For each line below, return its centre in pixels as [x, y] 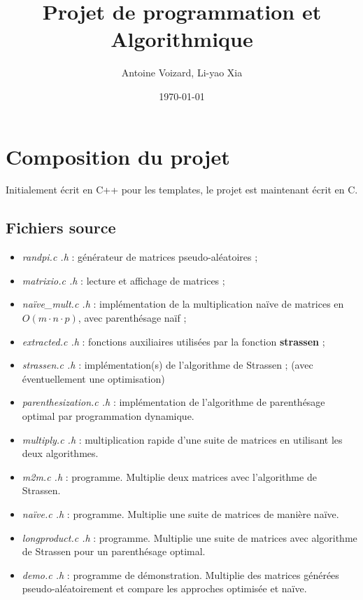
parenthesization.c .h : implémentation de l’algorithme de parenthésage [173, 402]
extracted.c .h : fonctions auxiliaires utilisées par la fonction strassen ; [173, 341]
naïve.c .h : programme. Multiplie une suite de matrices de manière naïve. [180, 513]
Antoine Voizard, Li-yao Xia [182, 73]
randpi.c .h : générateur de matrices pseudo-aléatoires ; [140, 257]
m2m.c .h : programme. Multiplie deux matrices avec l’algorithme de [169, 476]
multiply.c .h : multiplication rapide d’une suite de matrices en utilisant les [182, 439]
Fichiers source [61, 227]
